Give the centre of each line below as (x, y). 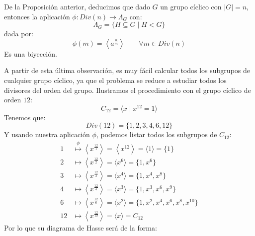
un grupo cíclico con (191, 6)
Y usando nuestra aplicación (47, 134)
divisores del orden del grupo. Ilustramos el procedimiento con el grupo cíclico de (127, 90)
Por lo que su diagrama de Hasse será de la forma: (81, 228)
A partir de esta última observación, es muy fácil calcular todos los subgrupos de (127, 70)
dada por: (19, 34)
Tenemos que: (25, 117)
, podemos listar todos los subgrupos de (157, 134)
